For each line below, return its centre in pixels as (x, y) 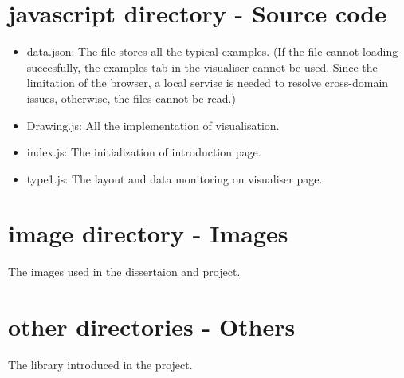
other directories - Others (152, 327)
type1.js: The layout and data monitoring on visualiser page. (175, 178)
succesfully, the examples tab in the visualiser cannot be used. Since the (202, 67)
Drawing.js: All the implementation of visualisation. (153, 125)
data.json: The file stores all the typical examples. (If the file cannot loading (212, 51)
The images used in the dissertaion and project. (124, 272)
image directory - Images (148, 233)
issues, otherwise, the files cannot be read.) (131, 98)
